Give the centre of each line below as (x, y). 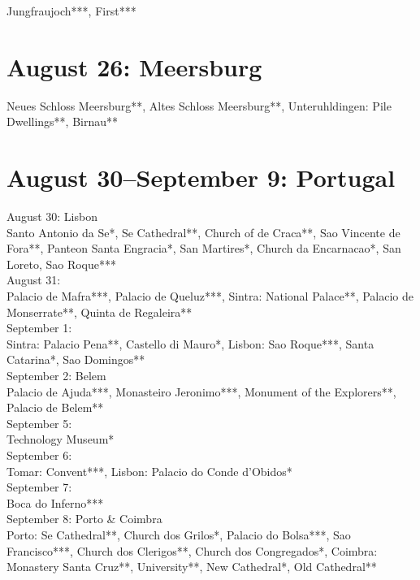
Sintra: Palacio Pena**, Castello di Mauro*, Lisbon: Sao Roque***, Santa (191, 343)
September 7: (39, 487)
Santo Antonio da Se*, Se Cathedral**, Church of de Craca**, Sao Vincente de (204, 232)
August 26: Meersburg (134, 66)
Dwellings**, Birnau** (63, 121)
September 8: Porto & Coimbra (84, 519)
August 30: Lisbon (52, 216)
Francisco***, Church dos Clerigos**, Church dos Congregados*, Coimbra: (192, 550)
